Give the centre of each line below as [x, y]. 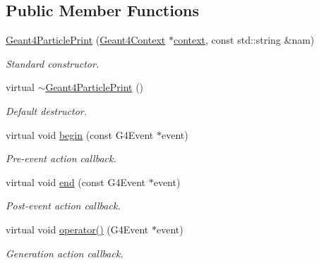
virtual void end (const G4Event [76, 182]
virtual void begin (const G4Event [80, 134]
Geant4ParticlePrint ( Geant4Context [86, 40]
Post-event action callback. [63, 206]
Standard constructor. [53, 63]
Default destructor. [47, 110]
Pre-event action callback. [61, 158]
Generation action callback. [65, 253]
